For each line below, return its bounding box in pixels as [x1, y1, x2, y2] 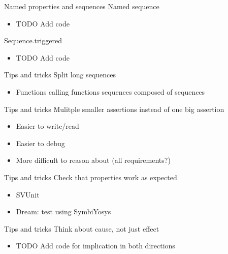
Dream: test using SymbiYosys [16, 206, 111, 217]
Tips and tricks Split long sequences [4, 69, 116, 80]
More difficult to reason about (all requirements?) [16, 155, 171, 165]
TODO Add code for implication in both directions [16, 240, 175, 251]
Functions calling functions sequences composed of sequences [16, 86, 205, 97]
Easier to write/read [16, 121, 79, 131]
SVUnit [16, 189, 40, 200]
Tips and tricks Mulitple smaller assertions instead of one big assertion [4, 103, 224, 114]
